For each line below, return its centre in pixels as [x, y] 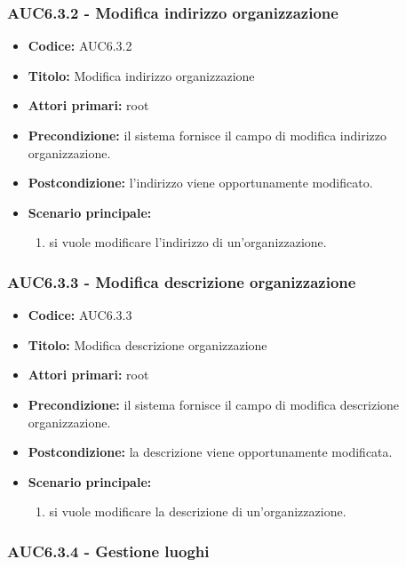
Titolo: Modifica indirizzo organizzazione [141, 75]
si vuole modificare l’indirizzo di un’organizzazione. [188, 242]
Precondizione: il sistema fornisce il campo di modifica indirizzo [207, 135]
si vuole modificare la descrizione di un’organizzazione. [198, 511]
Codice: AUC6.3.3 [80, 315]
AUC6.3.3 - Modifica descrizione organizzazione [182, 281]
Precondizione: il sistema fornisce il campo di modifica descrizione [214, 404]
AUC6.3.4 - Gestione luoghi [108, 551]
